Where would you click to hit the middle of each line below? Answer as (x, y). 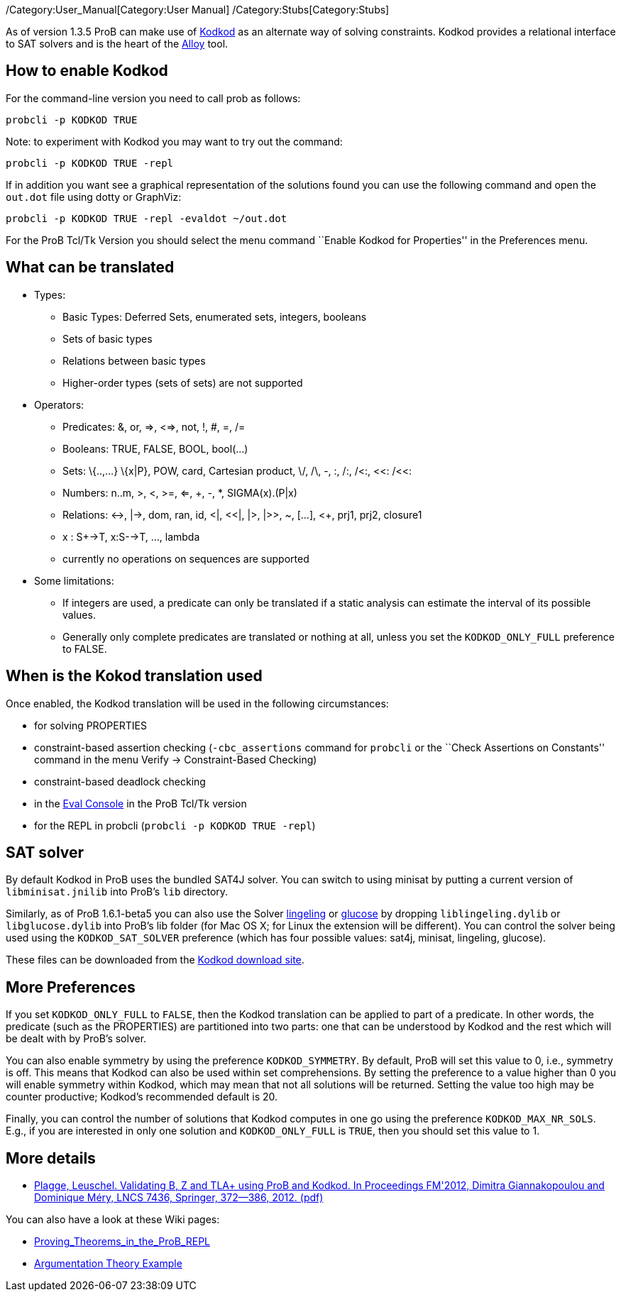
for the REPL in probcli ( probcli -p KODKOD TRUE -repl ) (175, 825)
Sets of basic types (108, 338)
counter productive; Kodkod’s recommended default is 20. (142, 1097)
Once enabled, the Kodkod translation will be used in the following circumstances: (197, 703)
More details (51, 1158)
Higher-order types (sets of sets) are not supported (183, 382)
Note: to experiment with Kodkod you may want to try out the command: (174, 141)
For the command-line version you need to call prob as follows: (153, 98)
